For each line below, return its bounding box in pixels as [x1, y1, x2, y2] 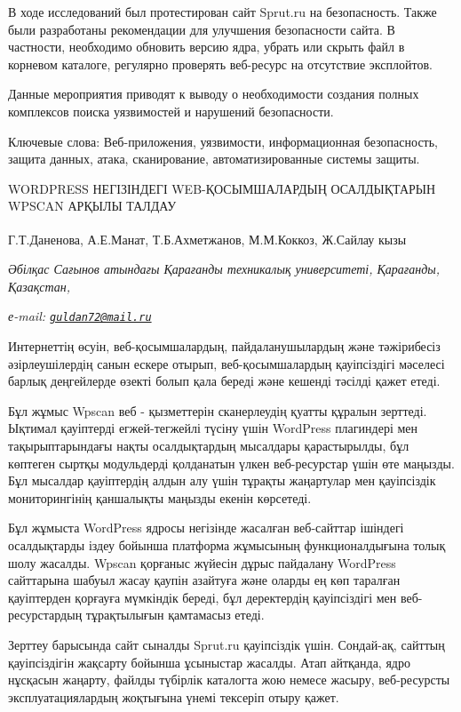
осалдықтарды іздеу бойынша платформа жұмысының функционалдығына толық [8, 535, 446, 554]
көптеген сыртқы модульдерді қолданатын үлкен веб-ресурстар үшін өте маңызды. [8, 453, 455, 472]
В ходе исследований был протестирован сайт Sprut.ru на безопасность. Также [8, 3, 437, 20]
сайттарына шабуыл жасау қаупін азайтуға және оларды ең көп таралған [8, 571, 401, 589]
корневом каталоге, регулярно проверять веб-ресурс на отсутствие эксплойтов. [8, 54, 433, 73]
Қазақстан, [8, 276, 71, 295]
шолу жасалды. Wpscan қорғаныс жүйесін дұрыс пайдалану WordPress [8, 553, 396, 572]
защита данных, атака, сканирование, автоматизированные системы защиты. [8, 149, 420, 168]
